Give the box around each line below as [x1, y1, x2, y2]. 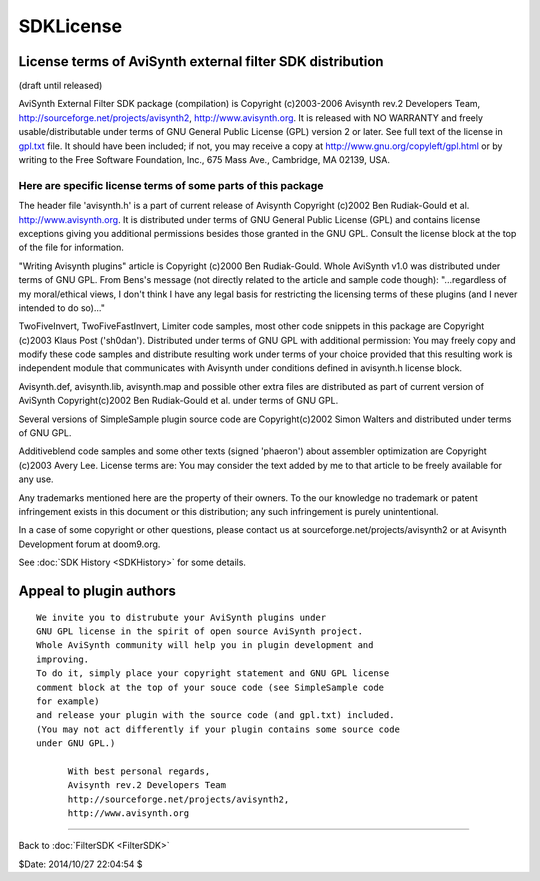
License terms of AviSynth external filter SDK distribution [18, 53, 384, 70]
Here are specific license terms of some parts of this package [18, 178, 324, 192]
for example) [36, 695, 100, 707]
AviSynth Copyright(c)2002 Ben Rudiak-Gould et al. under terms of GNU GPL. [18, 395, 339, 407]
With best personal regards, [67, 765, 211, 777]
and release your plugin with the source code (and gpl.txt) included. [36, 710, 395, 721]
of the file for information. [18, 241, 125, 254]
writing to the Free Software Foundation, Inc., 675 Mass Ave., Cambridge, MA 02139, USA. [18, 154, 390, 166]
